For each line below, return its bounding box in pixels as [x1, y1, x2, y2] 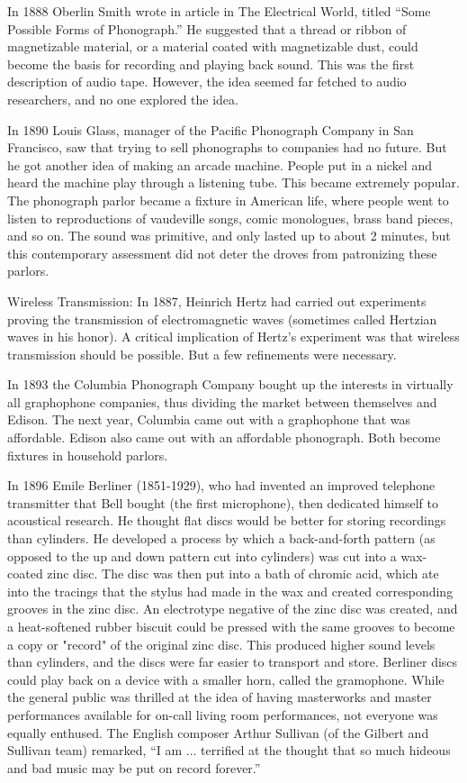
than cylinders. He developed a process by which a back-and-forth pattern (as [7, 529, 436, 548]
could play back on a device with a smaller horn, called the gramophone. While [7, 669, 445, 688]
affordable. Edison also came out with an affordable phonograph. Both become [7, 428, 441, 447]
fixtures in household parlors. [7, 445, 168, 464]
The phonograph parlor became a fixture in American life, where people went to [7, 190, 449, 209]
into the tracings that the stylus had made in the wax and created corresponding [7, 581, 454, 600]
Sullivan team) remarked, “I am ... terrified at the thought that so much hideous [7, 741, 451, 760]
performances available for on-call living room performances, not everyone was [7, 705, 438, 724]
